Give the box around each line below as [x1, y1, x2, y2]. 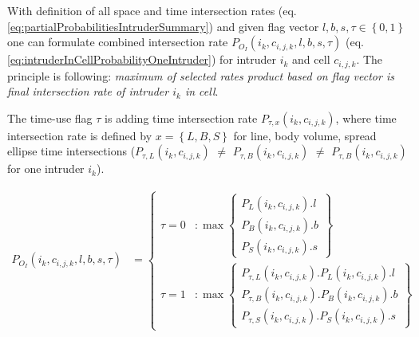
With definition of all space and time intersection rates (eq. [7, 2, 297, 18]
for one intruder [7, 160, 85, 177]
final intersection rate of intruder [7, 83, 169, 100]
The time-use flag [7, 109, 93, 126]
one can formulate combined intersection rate [7, 33, 228, 50]
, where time [335, 109, 397, 126]
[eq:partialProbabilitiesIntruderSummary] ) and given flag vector [7, 18, 319, 34]
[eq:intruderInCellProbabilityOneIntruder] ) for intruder [7, 51, 277, 68]
